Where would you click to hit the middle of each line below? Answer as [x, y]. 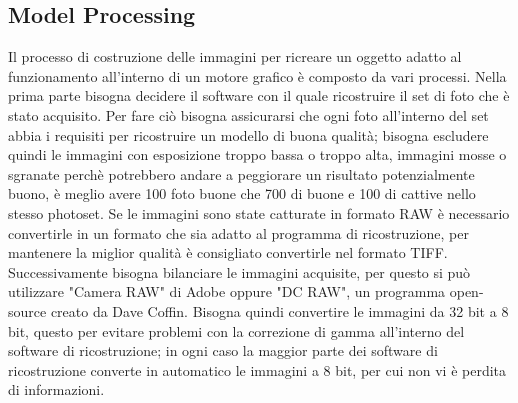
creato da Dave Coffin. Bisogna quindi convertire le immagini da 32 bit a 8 [279, 310]
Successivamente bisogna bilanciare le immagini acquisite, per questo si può [239, 271]
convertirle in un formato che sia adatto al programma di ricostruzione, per [238, 232]
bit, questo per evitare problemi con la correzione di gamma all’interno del [236, 330]
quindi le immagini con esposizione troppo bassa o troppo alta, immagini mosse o [257, 154]
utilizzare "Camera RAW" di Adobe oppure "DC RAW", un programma [227, 291]
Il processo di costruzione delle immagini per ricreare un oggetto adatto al [235, 56]
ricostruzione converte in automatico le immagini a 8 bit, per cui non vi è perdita [257, 369]
